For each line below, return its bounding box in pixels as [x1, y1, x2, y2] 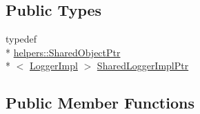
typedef [6, 32, 37, 46]
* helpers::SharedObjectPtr [6, 45, 121, 59]
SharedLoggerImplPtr [97, 58, 189, 73]
